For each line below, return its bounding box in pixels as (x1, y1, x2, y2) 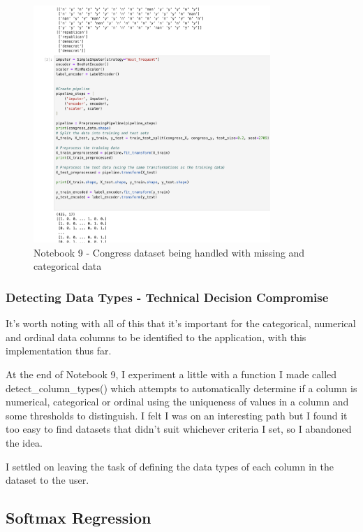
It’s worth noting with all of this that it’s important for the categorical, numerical (6, 316, 356, 331)
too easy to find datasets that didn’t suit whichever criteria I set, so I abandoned (6, 422, 352, 436)
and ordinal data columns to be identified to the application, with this (6, 329, 306, 344)
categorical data (34, 259, 102, 273)
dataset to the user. (6, 473, 89, 487)
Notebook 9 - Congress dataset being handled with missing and (34, 245, 305, 259)
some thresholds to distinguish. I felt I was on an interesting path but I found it (6, 408, 348, 422)
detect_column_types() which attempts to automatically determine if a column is (6, 380, 357, 395)
